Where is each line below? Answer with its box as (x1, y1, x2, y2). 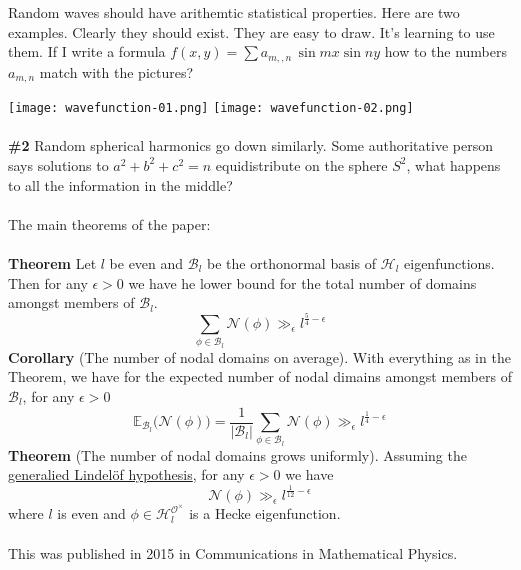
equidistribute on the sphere (215, 154, 388, 175)
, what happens (406, 154, 501, 175)
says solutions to (8, 154, 109, 175)
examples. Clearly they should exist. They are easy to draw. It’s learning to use (8, 21, 495, 42)
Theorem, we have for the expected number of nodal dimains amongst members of (8, 366, 512, 387)
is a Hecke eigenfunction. (189, 503, 341, 524)
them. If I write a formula (8, 41, 166, 62)
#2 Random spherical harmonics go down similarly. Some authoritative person (8, 135, 493, 156)
